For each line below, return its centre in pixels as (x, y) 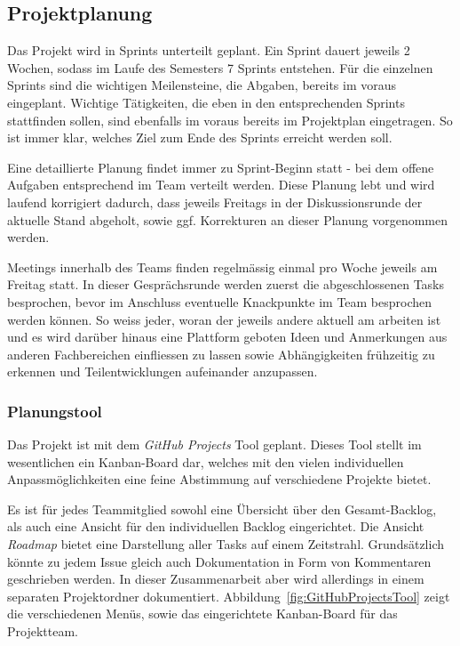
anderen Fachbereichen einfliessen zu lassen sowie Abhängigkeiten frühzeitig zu (221, 354)
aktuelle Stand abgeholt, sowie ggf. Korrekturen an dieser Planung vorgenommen (228, 219)
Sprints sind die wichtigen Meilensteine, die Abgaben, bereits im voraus (202, 85)
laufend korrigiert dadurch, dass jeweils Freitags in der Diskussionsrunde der (215, 202)
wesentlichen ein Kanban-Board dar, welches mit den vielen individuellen (206, 461)
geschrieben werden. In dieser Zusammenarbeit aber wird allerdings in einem (216, 579)
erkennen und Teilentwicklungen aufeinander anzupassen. (163, 371)
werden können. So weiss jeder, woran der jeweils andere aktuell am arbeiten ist (224, 319)
